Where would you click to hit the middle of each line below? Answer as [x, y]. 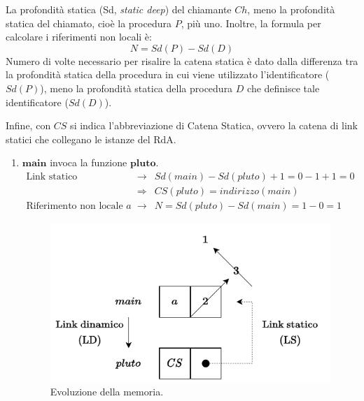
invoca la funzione [89, 162]
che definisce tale [283, 88]
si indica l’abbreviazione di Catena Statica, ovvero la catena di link [214, 125]
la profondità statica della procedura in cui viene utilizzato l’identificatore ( [168, 74]
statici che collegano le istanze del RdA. [91, 139]
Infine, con [28, 125]
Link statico [52, 176]
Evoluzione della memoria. [107, 392]
